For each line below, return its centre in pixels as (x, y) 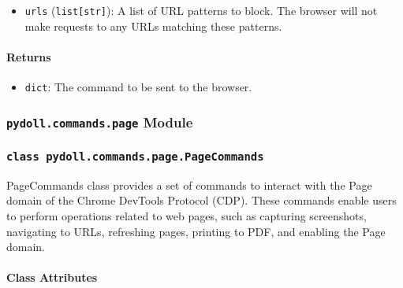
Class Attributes (52, 277)
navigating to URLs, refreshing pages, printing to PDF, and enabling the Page (196, 231)
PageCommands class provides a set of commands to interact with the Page (189, 185)
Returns (29, 56)
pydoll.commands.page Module (100, 122)
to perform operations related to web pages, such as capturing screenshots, (187, 216)
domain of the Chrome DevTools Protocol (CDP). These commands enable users (201, 200)
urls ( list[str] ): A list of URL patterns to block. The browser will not (201, 10)
